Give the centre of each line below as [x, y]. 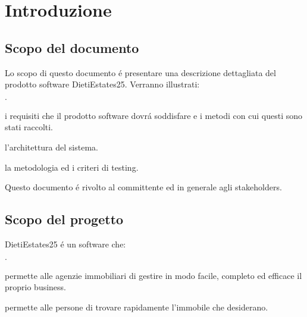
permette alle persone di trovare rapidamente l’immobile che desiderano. [137, 307]
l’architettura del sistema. [51, 147]
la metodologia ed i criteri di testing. [72, 167]
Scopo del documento [72, 47]
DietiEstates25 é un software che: [65, 244]
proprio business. [35, 287]
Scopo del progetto [64, 219]
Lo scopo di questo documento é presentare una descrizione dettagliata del [140, 72]
